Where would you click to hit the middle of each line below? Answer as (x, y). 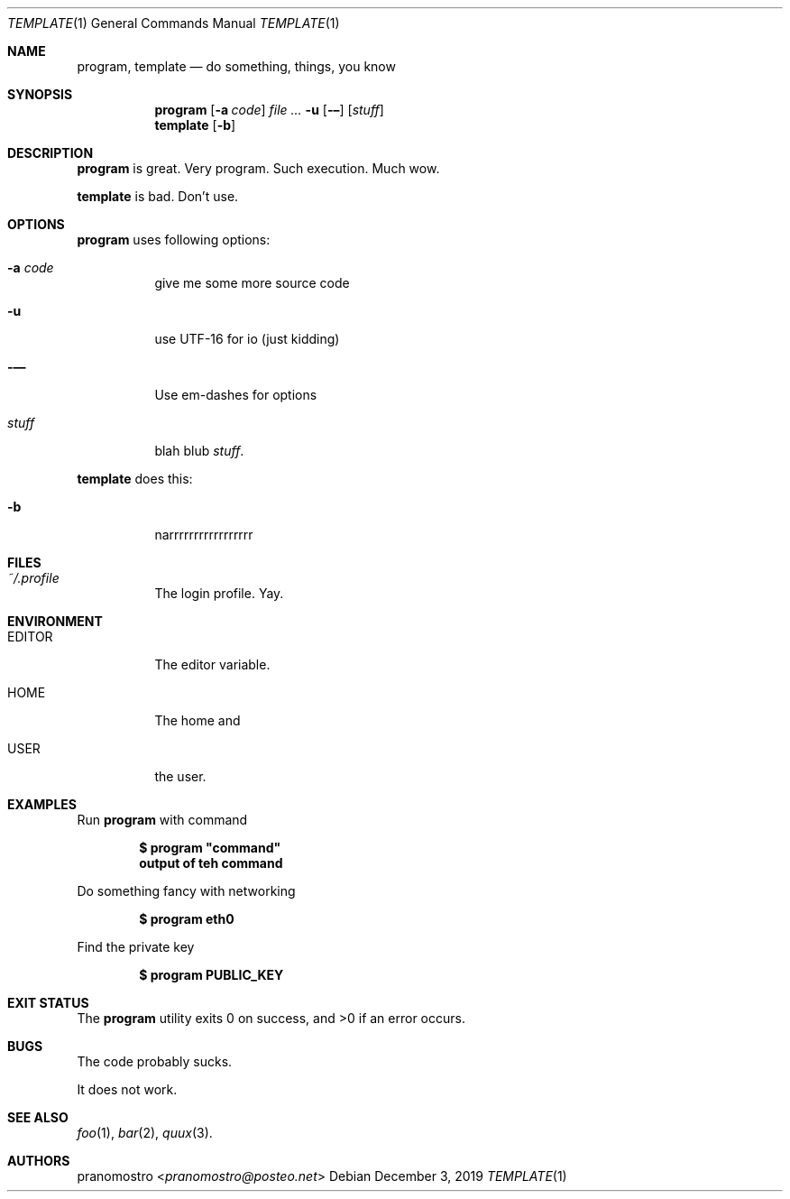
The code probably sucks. (155, 1061)
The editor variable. (212, 664)
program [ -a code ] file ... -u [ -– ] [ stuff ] (269, 110)
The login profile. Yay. (219, 593)
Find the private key (136, 947)
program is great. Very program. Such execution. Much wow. (258, 168)
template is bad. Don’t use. (158, 196)
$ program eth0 (187, 919)
